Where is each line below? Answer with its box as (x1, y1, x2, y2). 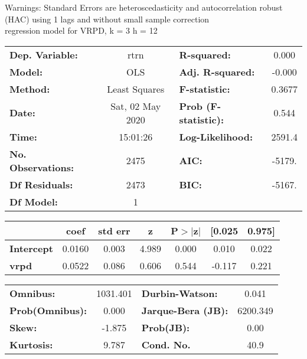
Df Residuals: (9, 177, 73, 191)
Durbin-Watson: (141, 286, 218, 300)
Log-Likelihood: (179, 129, 253, 143)
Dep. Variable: (9, 47, 78, 61)
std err (98, 223, 130, 237)
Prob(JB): (141, 320, 190, 334)
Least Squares (107, 81, 165, 96)
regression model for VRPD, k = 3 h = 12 (5, 24, 158, 37)
